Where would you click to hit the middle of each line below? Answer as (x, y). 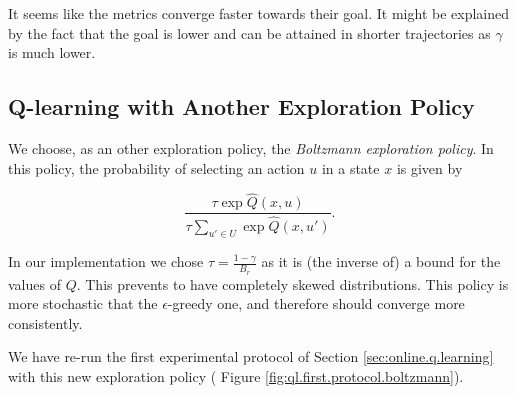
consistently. (45, 322)
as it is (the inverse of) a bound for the (381, 261)
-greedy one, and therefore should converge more (316, 303)
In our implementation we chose (106, 261)
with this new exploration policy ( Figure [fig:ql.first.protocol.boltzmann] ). (236, 375)
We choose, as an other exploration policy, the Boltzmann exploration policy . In (251, 147)
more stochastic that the (83, 303)
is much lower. (52, 52)
